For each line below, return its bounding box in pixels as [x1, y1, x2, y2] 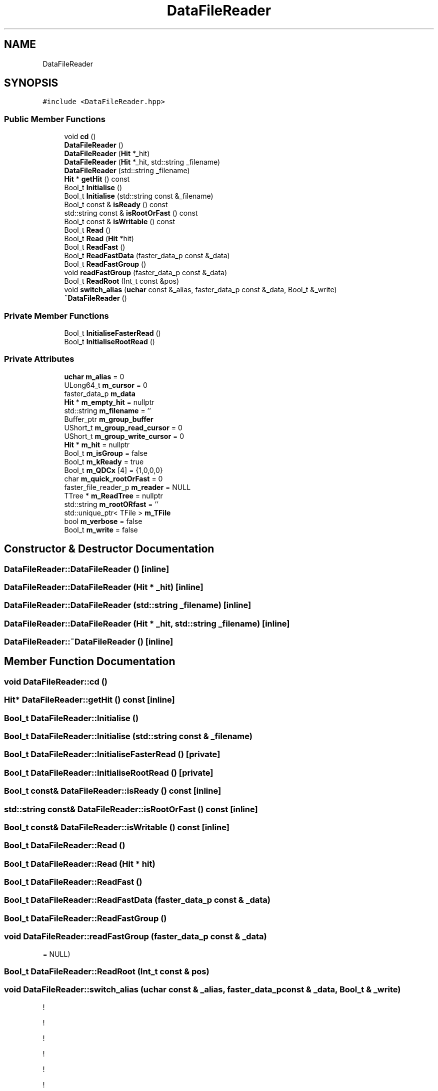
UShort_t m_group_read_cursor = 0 [64, 423, 182, 432]
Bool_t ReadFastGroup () [64, 260, 146, 269]
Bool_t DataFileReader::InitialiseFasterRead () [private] [4, 749, 220, 760]
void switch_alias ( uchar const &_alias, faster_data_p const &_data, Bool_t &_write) [64, 285, 337, 294]
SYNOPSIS [4, 77, 58, 90]
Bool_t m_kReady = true [64, 457, 144, 466]
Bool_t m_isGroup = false [64, 448, 147, 457]
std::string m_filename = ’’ [64, 406, 151, 415]
